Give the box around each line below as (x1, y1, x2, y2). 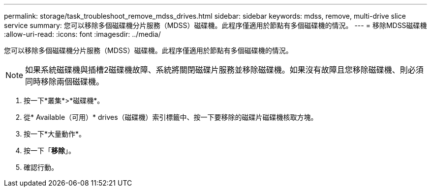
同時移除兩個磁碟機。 (25, 77, 104, 86)
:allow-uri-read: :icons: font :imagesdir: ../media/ (4, 30, 161, 38)
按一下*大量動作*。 (24, 130, 86, 138)
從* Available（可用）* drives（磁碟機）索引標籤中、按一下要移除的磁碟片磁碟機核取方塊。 (24, 113, 318, 121)
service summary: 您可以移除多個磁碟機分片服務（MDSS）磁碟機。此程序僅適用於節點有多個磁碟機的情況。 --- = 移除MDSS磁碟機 (4, 21, 427, 29)
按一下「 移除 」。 (24, 146, 75, 155)
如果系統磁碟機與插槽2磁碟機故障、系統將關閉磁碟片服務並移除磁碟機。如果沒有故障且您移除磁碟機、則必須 (25, 65, 424, 75)
